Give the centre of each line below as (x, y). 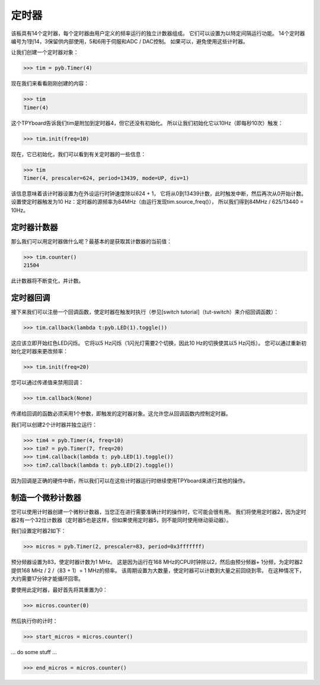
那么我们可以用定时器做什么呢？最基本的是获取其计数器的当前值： (91, 241)
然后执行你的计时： (34, 621)
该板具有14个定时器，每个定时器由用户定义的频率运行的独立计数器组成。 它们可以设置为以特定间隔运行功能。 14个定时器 (158, 33)
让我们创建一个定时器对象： (45, 52)
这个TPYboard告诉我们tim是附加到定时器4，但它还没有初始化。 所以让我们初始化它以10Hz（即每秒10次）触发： (147, 123)
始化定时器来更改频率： (39, 351)
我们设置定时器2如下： (39, 531)
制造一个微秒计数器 (46, 498)
